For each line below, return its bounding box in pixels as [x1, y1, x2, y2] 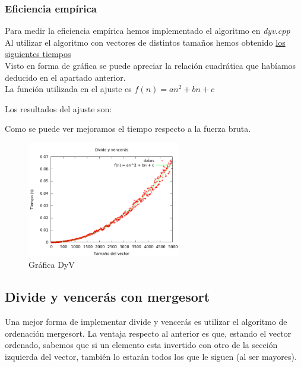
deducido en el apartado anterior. [5, 71, 126, 83]
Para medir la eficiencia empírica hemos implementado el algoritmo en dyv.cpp [5, 24, 290, 37]
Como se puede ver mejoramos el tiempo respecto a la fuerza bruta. [5, 122, 251, 135]
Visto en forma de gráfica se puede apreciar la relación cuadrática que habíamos [5, 59, 296, 71]
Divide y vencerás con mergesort [5, 287, 210, 306]
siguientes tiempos [5, 48, 71, 60]
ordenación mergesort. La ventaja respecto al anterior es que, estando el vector [5, 327, 292, 339]
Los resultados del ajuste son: [5, 102, 112, 115]
